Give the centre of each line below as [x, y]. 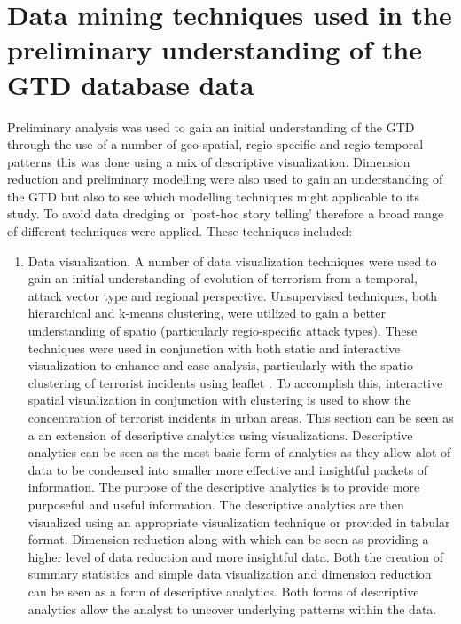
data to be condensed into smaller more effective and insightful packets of [228, 469]
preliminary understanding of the [215, 49]
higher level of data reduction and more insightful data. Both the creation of [236, 556]
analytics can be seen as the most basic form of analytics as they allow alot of [239, 452]
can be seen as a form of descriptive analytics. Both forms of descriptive [223, 591]
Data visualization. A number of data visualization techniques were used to [232, 261]
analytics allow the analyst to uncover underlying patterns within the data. [232, 608]
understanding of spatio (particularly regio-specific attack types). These [223, 331]
